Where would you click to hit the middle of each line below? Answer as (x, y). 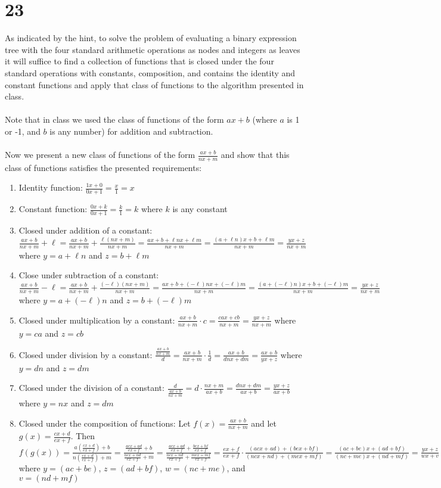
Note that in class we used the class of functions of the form (114, 119)
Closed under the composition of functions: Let (105, 423)
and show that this (255, 155)
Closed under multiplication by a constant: (97, 320)
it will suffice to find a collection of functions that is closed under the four (139, 61)
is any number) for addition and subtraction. (131, 131)
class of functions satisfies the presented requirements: (103, 167)
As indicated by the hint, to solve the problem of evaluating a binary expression (151, 38)
